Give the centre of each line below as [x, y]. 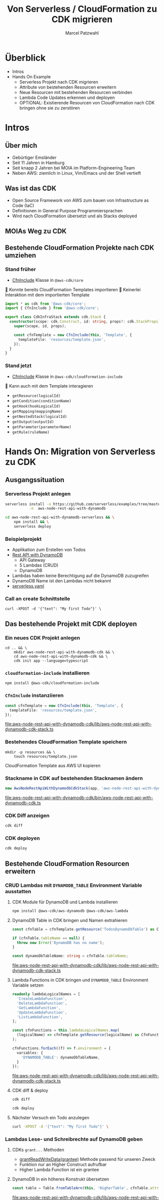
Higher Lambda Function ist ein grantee [59, 1170]
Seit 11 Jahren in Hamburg [38, 162]
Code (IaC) [23, 205]
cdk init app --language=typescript [51, 661]
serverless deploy [32, 527]
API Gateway [32, 560]
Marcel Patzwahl [82, 33]
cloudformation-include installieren [47, 673]
